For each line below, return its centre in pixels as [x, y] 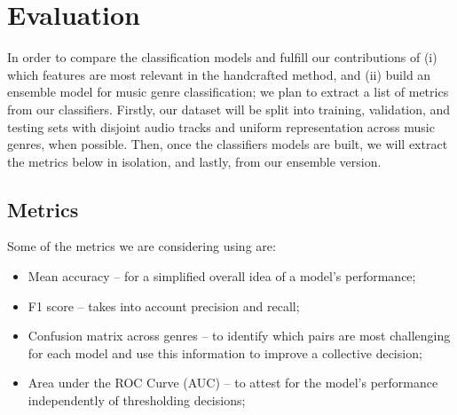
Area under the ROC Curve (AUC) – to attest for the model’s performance [233, 383]
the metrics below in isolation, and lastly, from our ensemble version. [194, 161]
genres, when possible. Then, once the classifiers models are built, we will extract [228, 144]
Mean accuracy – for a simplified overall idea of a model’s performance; [222, 276]
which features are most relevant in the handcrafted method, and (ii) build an [219, 74]
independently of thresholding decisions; [137, 400]
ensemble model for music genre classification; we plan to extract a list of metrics [228, 92]
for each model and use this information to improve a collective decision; [225, 352]
